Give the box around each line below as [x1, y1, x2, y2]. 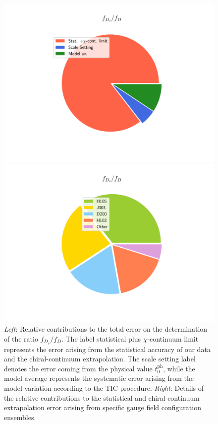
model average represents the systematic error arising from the [4, 373, 194, 383]
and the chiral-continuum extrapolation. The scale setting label [4, 353, 196, 364]
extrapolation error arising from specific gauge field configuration [4, 402, 201, 413]
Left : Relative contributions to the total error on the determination [4, 324, 208, 334]
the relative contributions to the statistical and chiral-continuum [4, 392, 200, 403]
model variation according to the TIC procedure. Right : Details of [4, 383, 204, 393]
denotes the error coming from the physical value [4, 363, 153, 373]
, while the [163, 363, 195, 373]
